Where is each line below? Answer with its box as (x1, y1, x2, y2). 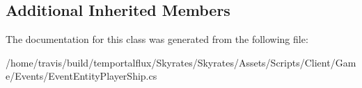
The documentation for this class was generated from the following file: (6, 32, 308, 46)
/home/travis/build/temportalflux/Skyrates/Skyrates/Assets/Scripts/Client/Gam (6, 55, 356, 69)
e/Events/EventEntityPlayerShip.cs (6, 69, 157, 83)
